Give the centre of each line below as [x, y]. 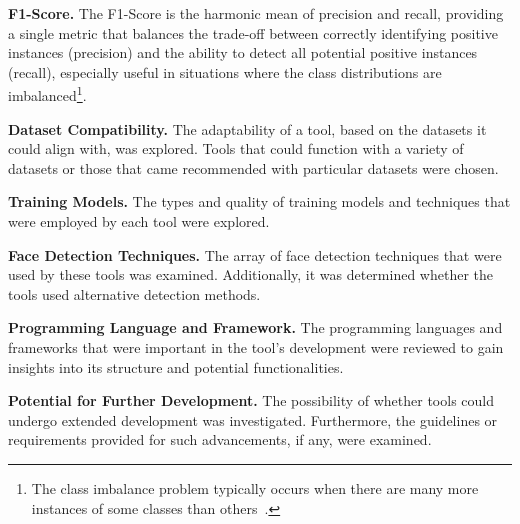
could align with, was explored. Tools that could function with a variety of [236, 148]
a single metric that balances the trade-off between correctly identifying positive [253, 32]
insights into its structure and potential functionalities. [176, 366]
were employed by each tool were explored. [139, 221]
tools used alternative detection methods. [134, 293]
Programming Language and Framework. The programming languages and [255, 327]
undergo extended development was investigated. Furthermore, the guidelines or [253, 419]
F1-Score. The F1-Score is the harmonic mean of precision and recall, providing [256, 13]
